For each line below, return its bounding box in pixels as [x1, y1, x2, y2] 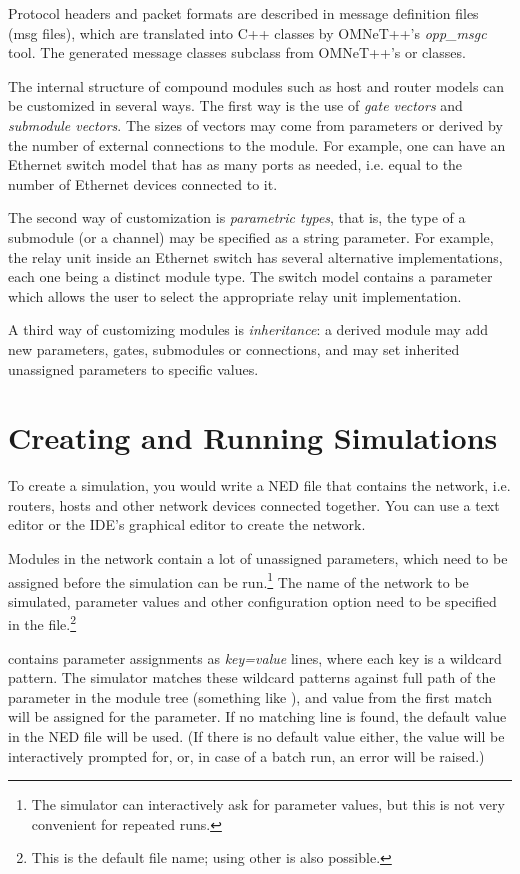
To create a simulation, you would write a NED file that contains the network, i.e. [8, 475, 511, 496]
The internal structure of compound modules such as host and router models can [8, 75, 505, 96]
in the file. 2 [8, 611, 77, 635]
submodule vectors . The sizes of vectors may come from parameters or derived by [8, 114, 503, 135]
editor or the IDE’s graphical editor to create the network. [8, 514, 366, 535]
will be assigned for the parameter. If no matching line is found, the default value [8, 706, 507, 727]
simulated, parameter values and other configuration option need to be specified [8, 590, 497, 611]
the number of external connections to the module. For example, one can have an [8, 134, 506, 155]
